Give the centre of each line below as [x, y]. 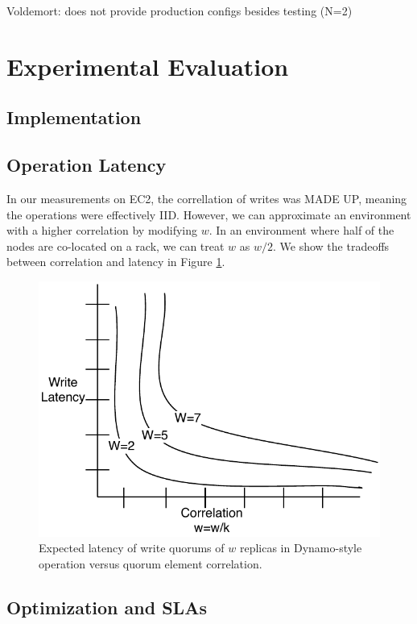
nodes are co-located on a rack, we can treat [116, 245]
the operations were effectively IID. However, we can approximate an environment [209, 214]
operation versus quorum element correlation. [151, 564]
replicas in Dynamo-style [301, 548]
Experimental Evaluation [148, 66]
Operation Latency [87, 165]
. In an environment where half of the [301, 230]
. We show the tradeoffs [331, 245]
